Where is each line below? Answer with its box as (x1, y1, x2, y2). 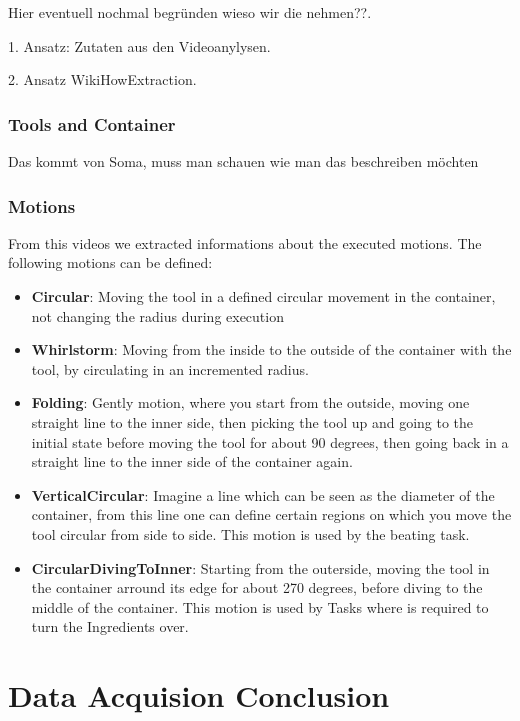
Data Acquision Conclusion (8, 675, 390, 716)
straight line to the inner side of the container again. (31, 451, 353, 472)
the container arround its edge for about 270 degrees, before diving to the (31, 577, 483, 598)
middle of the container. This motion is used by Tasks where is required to (31, 596, 489, 617)
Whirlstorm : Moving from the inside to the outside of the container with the (31, 339, 512, 360)
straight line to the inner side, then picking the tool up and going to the (31, 411, 474, 432)
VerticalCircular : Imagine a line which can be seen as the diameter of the (31, 484, 495, 505)
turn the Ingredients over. (31, 616, 189, 637)
